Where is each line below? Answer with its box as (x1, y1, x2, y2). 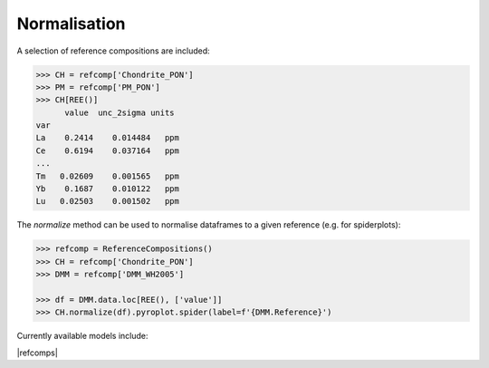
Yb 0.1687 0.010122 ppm (35, 184, 180, 194)
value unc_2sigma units (64, 107, 176, 118)
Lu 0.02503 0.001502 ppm (35, 196, 180, 207)
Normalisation (16, 14, 126, 34)
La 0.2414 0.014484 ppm (35, 132, 180, 143)
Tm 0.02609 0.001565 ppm (35, 170, 180, 181)
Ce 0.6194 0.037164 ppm (35, 145, 180, 156)
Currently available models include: (16, 331, 149, 342)
